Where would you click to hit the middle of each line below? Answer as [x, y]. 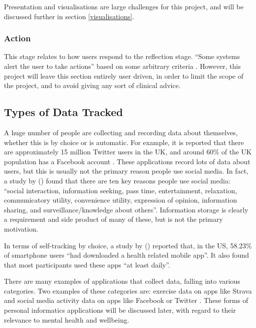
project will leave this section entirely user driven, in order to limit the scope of [124, 75]
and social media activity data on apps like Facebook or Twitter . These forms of [126, 300]
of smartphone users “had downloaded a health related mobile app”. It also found [127, 255]
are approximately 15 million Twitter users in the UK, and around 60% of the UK [128, 152]
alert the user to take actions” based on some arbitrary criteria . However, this [122, 66]
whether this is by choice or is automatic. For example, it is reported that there [124, 142]
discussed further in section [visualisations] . [69, 16]
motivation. [21, 228]
